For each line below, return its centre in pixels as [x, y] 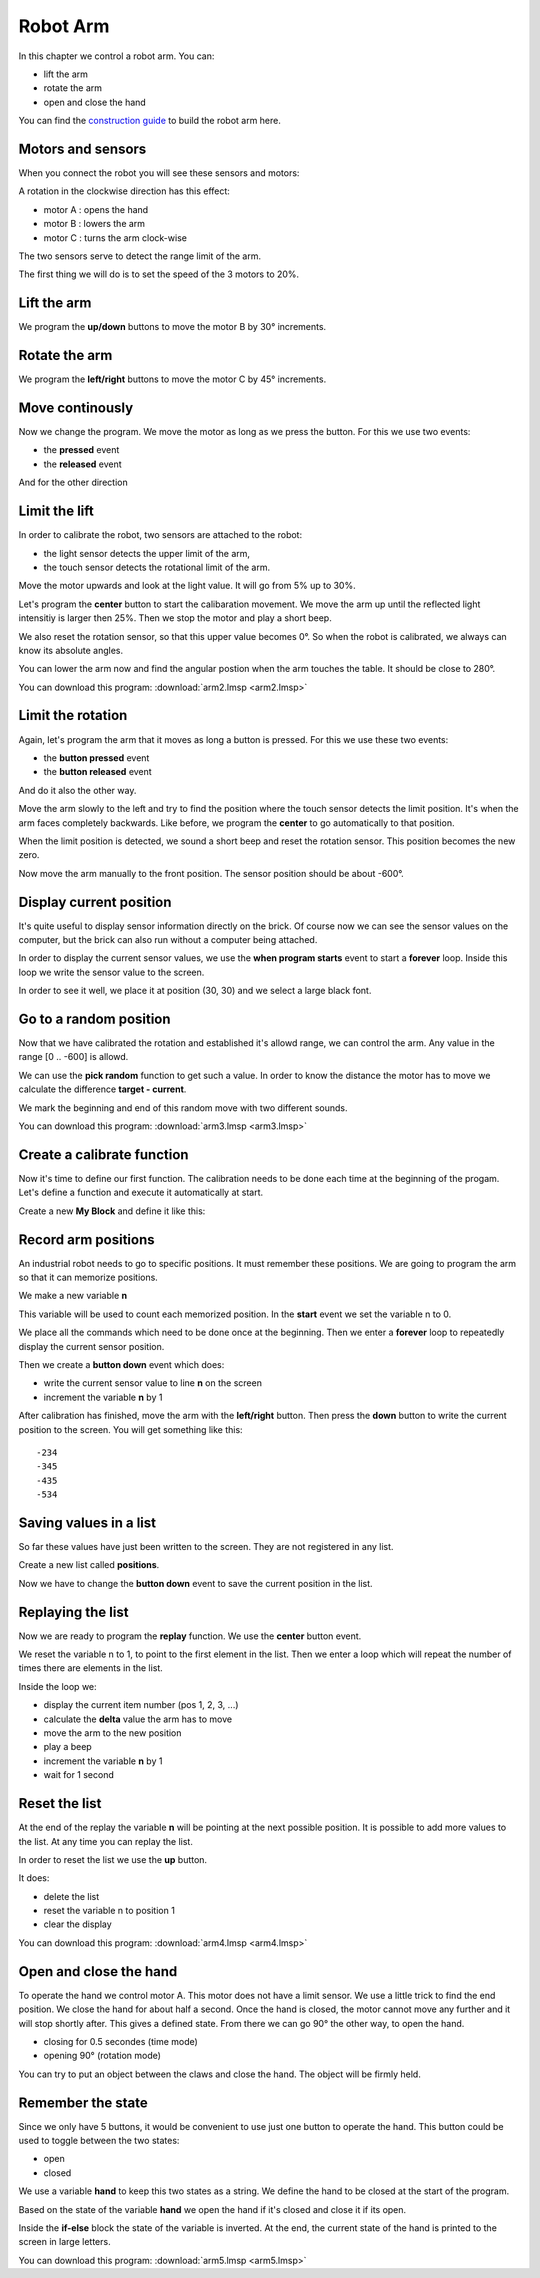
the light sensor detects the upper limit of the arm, [146, 553]
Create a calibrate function [103, 1154]
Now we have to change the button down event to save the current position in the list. [196, 1583]
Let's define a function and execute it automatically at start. [141, 1192]
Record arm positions [86, 1239]
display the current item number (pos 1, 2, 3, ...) [141, 1705]
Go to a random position [94, 1018]
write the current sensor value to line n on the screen [152, 1383]
